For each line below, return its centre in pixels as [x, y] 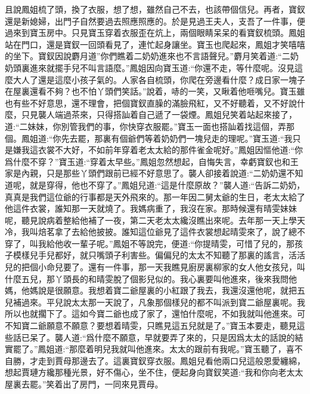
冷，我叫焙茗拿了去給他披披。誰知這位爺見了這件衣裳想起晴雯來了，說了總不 [155, 232]
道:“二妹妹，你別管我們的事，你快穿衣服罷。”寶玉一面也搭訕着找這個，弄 [146, 126]
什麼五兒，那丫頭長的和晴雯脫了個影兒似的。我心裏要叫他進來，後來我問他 [151, 278]
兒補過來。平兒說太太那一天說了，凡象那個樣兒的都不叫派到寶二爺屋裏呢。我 [155, 302]
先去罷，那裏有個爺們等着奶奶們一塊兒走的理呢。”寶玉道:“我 [177, 138]
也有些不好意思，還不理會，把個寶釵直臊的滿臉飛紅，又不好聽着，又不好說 [151, 103]
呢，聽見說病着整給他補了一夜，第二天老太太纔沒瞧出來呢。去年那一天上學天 [155, 220]
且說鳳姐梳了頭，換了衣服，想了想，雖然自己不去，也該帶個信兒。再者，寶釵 [155, 9]
